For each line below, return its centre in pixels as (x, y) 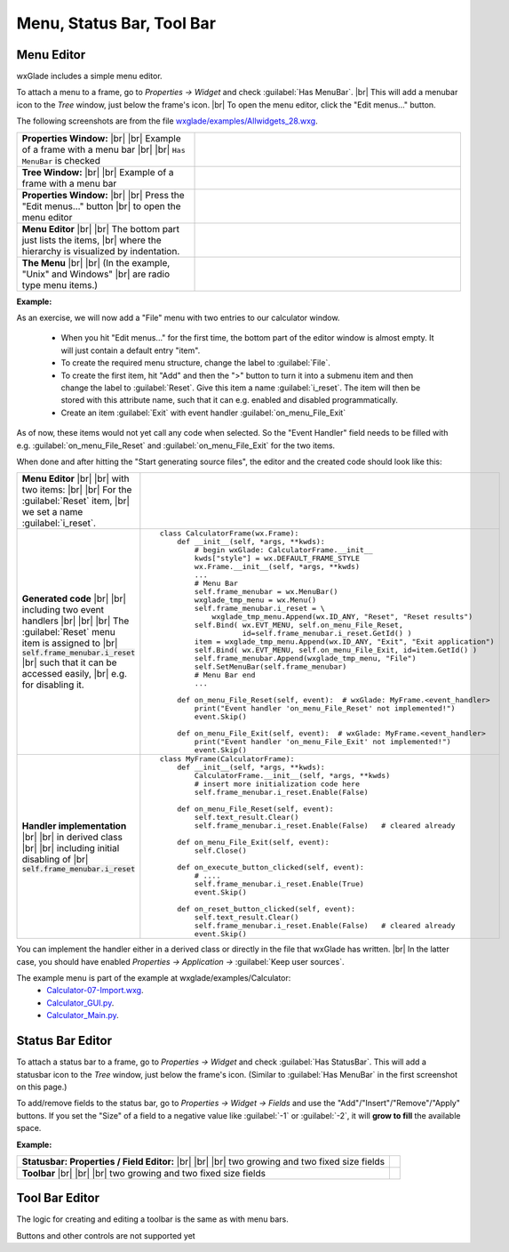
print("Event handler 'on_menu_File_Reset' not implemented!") (325, 708)
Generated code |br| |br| (74, 598)
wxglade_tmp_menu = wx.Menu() (255, 600)
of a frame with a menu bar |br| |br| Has (103, 149)
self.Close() (221, 851)
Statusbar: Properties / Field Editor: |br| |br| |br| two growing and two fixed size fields (203, 1161)
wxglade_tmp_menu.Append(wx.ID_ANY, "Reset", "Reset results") (342, 617)
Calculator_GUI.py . (80, 1003)
